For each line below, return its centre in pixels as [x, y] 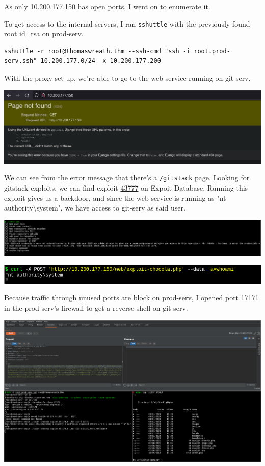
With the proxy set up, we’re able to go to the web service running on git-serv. [127, 78]
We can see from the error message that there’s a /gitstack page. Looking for [127, 178]
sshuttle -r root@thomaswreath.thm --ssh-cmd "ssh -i [97, 51]
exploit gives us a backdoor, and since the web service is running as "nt [115, 197]
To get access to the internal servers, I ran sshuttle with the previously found [127, 23]
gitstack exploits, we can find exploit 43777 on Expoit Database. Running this [126, 188]
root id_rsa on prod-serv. [44, 33]
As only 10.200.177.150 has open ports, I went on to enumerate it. [107, 6]
